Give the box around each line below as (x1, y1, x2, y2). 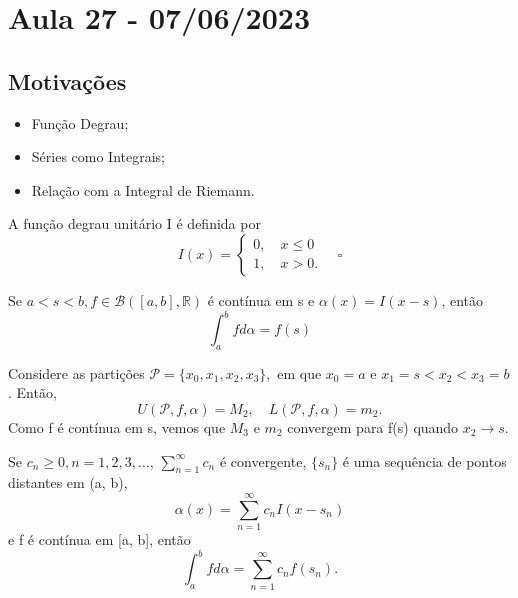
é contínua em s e (207, 289, 315, 310)
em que (277, 362, 322, 383)
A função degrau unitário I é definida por (8, 213, 261, 234)
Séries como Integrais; (31, 146, 166, 167)
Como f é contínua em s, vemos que (8, 417, 226, 438)
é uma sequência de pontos (342, 450, 507, 471)
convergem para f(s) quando (287, 417, 459, 438)
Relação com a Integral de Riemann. (31, 179, 255, 200)
